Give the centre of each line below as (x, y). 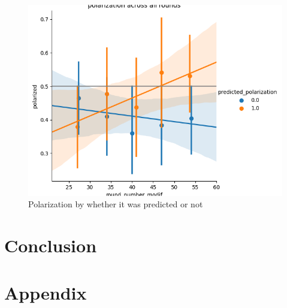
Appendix (46, 292)
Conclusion (51, 245)
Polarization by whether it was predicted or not (116, 204)
